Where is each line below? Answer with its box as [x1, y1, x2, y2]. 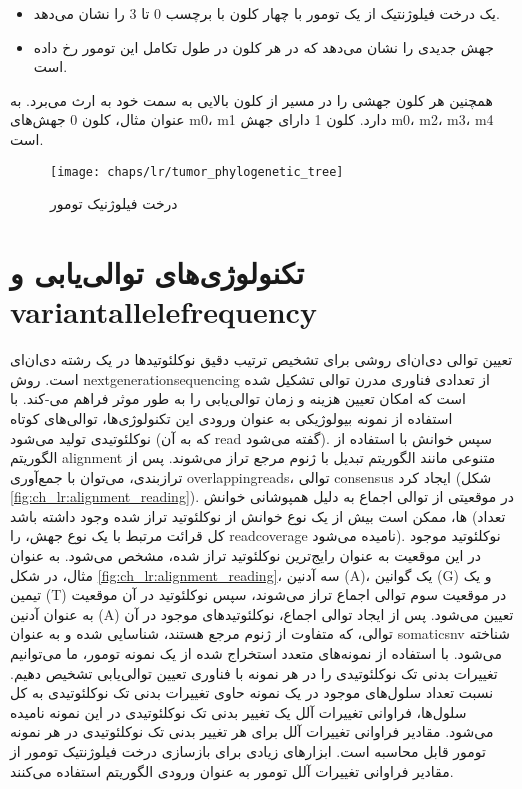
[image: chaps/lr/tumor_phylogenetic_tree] [50, 164, 344, 179]
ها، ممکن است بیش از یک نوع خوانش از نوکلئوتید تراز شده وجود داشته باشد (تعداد [10, 505, 506, 526]
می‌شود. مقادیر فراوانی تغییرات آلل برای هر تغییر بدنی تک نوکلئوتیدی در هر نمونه [10, 721, 494, 742]
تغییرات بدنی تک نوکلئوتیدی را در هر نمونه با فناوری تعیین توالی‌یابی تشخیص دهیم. [10, 662, 498, 683]
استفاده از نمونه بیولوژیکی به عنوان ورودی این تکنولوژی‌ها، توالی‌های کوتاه [10, 407, 453, 428]
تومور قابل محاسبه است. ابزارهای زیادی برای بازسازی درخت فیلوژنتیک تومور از [10, 741, 486, 761]
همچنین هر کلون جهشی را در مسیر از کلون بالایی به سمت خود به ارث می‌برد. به [10, 89, 493, 110]
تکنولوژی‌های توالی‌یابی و [10, 252, 305, 292]
